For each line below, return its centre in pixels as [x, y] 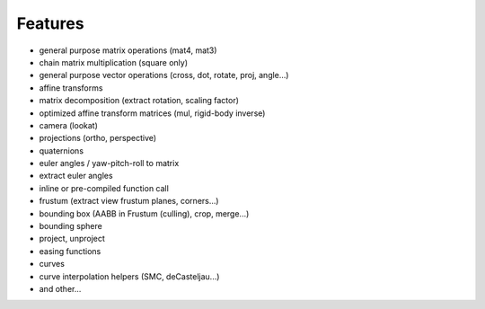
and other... [60, 288]
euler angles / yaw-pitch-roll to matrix [109, 163]
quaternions [62, 150]
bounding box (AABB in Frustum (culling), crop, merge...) [144, 213]
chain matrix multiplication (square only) [114, 62]
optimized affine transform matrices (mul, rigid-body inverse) [152, 113]
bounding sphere [71, 226]
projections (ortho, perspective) [98, 138]
